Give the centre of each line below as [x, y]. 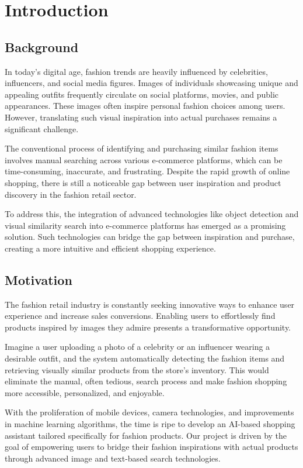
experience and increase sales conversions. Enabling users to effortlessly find [140, 316]
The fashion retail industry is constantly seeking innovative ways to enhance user [150, 304]
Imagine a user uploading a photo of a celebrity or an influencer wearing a [137, 347]
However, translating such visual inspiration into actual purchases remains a [141, 117]
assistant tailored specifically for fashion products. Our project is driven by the [146, 435]
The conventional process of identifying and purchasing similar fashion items [142, 148]
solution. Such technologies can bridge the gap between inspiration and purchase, [150, 237]
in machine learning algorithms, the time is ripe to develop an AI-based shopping [150, 424]
